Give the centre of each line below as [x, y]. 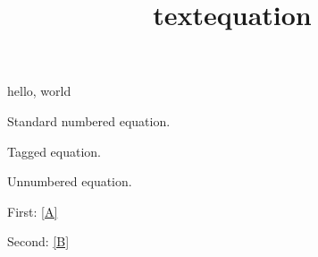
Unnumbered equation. [70, 181]
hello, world [39, 91]
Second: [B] [38, 241]
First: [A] [33, 211]
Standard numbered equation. [89, 120]
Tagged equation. [54, 151]
